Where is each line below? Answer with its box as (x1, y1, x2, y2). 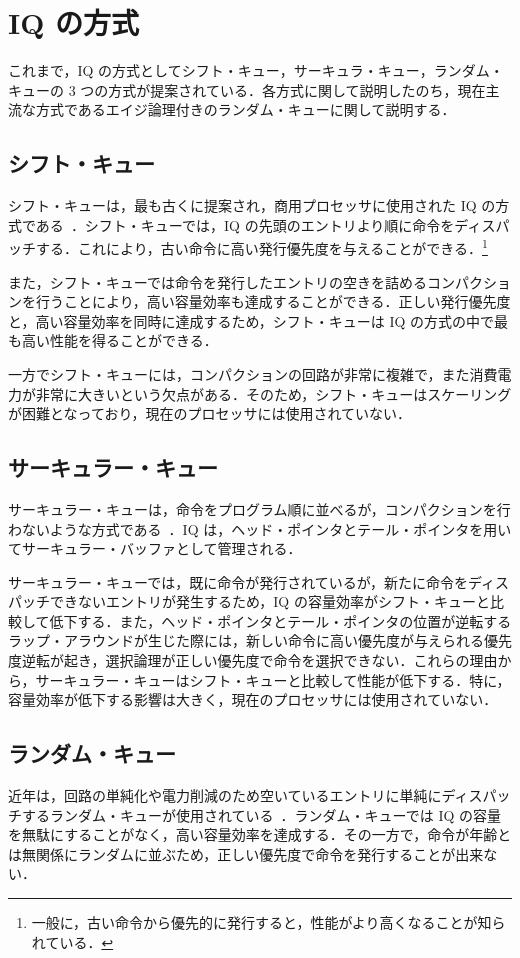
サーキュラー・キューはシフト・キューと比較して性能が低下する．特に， (35, 669, 511, 690)
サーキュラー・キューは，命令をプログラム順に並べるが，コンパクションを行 (8, 498, 511, 519)
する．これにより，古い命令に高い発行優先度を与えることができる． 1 (35, 235, 488, 258)
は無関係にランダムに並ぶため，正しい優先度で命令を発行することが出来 (8, 843, 484, 864)
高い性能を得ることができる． (21, 330, 218, 351)
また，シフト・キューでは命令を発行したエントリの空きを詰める (8, 271, 427, 292)
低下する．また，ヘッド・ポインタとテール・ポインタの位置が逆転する (49, 610, 512, 631)
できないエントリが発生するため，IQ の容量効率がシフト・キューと (49, 591, 490, 612)
